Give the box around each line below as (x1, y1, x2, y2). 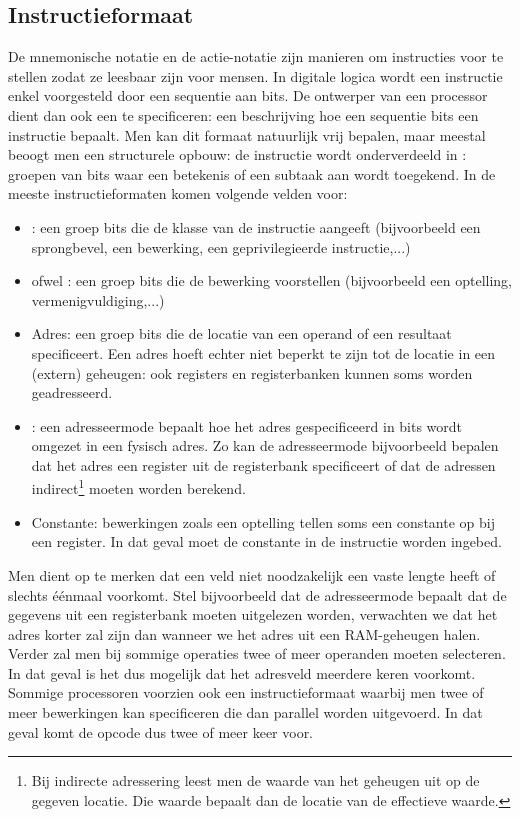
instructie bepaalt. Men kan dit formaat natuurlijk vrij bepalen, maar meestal (8, 124, 486, 145)
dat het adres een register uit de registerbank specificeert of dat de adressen (31, 454, 496, 475)
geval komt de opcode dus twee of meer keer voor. (8, 721, 314, 742)
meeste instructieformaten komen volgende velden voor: (8, 183, 348, 204)
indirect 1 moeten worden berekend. (31, 475, 246, 499)
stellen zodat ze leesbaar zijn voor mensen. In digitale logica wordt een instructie (8, 65, 503, 86)
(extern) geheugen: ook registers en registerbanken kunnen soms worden (31, 362, 473, 383)
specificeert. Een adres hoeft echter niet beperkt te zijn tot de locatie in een (31, 342, 496, 363)
